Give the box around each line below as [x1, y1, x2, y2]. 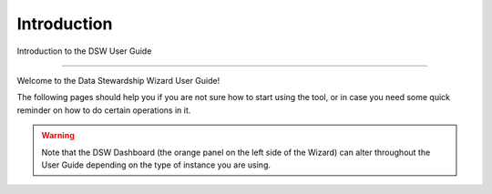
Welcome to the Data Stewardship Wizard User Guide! [16, 75, 220, 86]
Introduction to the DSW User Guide [16, 46, 152, 56]
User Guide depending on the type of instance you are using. [41, 159, 272, 170]
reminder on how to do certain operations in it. [16, 105, 191, 116]
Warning [41, 130, 75, 141]
